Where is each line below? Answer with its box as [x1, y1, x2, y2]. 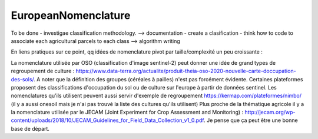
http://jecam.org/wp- [244, 109, 296, 116]
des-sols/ [11, 75, 34, 82]
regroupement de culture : [11, 68, 75, 75]
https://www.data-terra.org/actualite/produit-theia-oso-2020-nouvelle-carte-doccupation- [75, 68, 297, 75]
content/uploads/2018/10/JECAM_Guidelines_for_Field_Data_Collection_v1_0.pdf [11, 117, 204, 124]
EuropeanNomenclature [11, 9, 131, 22]
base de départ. [11, 125, 50, 132]
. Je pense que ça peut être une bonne [203, 117, 298, 124]
